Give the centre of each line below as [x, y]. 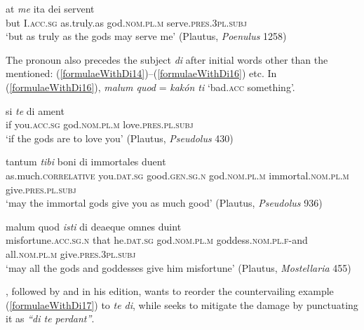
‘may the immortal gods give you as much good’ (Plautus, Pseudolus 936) [164, 203]
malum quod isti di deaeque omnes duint [94, 226]
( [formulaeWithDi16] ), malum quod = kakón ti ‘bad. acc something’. [150, 87]
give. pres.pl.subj [41, 189]
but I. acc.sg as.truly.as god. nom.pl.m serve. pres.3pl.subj [126, 22]
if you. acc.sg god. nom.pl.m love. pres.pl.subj [100, 124]
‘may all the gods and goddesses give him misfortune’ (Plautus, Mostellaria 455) [178, 267]
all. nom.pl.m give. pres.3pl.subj [71, 253]
